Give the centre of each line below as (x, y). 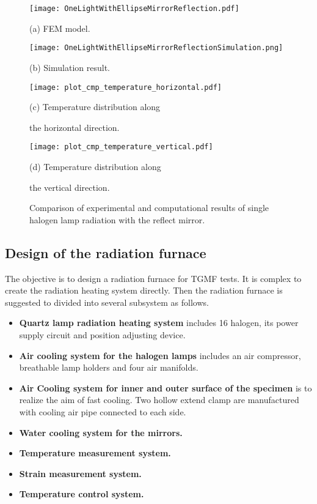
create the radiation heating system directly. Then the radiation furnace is (144, 290)
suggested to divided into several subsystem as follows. (107, 302)
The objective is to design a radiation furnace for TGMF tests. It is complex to (153, 278)
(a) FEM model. (60, 28)
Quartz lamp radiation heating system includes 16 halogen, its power (159, 323)
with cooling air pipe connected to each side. (103, 411)
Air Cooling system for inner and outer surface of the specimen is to (166, 387)
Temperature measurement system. (95, 453)
